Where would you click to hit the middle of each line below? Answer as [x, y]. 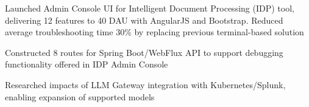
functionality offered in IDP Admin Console [87, 64]
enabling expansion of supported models [80, 96]
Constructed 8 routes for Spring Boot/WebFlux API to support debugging [144, 52]
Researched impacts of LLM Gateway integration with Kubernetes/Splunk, [145, 84]
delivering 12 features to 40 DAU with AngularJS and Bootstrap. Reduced [144, 20]
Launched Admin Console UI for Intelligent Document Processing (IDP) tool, [150, 8]
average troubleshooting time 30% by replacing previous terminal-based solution [154, 32]
